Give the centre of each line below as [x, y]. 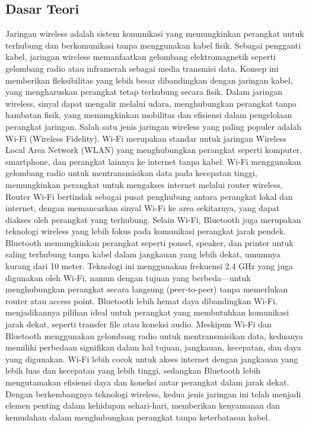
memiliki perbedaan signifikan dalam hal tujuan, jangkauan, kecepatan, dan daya [153, 347]
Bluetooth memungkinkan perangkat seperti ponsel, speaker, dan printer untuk [149, 242]
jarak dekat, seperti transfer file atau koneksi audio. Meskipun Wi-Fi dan [138, 324]
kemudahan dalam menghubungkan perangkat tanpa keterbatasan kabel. [138, 417]
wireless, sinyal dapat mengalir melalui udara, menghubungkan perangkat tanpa [151, 103]
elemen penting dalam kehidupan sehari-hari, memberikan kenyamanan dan [143, 405]
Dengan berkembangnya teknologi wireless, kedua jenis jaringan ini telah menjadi [153, 393]
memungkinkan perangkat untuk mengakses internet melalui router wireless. [144, 184]
